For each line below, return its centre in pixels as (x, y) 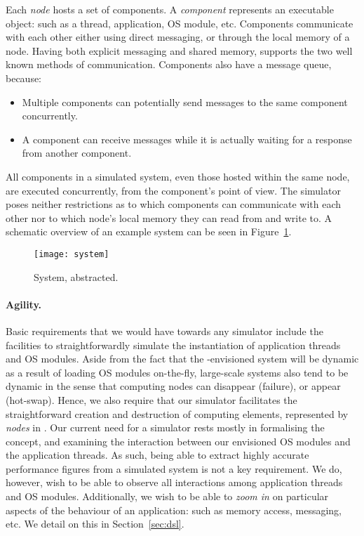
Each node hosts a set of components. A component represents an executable (170, 9)
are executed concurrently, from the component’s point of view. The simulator (173, 190)
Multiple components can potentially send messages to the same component (185, 102)
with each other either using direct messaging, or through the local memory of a (178, 37)
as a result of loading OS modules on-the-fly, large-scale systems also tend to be (177, 372)
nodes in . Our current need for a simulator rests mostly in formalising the (165, 427)
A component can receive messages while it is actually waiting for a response (187, 139)
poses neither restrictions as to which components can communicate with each (174, 204)
